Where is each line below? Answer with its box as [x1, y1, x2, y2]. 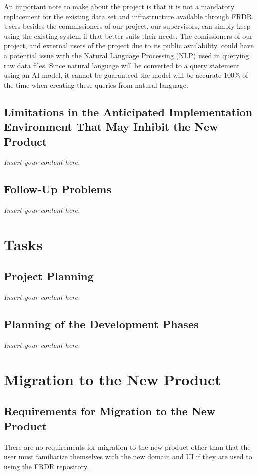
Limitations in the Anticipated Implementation [4, 104, 253, 119]
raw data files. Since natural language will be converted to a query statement [4, 60, 240, 70]
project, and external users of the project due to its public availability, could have [4, 40, 254, 51]
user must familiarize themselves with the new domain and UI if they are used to [4, 451, 252, 462]
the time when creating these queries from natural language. [4, 79, 188, 90]
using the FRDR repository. [4, 461, 89, 471]
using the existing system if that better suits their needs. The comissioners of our [4, 30, 253, 41]
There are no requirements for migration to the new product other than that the [4, 441, 251, 452]
